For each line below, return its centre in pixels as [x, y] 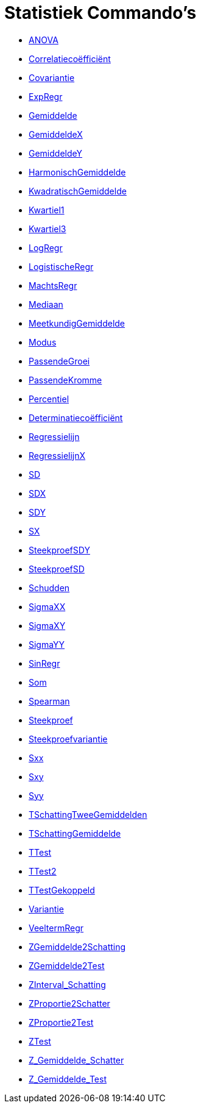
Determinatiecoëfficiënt [76, 417]
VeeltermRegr [56, 928]
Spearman [49, 701]
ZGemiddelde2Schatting [77, 946]
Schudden [49, 588]
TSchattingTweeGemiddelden [88, 814]
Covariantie [52, 77]
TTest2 [43, 871]
